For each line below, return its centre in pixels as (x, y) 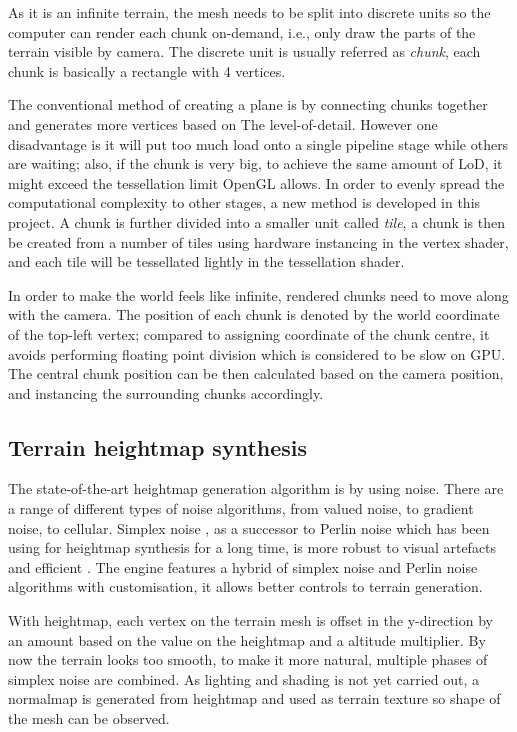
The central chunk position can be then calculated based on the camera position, (256, 373)
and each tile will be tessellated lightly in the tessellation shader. (206, 261)
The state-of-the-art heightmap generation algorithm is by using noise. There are (256, 488)
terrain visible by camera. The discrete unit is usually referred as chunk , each (244, 51)
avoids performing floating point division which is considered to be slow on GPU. (257, 353)
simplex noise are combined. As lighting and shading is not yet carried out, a (244, 678)
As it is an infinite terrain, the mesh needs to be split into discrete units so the (249, 12)
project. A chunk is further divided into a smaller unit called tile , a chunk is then (256, 221)
